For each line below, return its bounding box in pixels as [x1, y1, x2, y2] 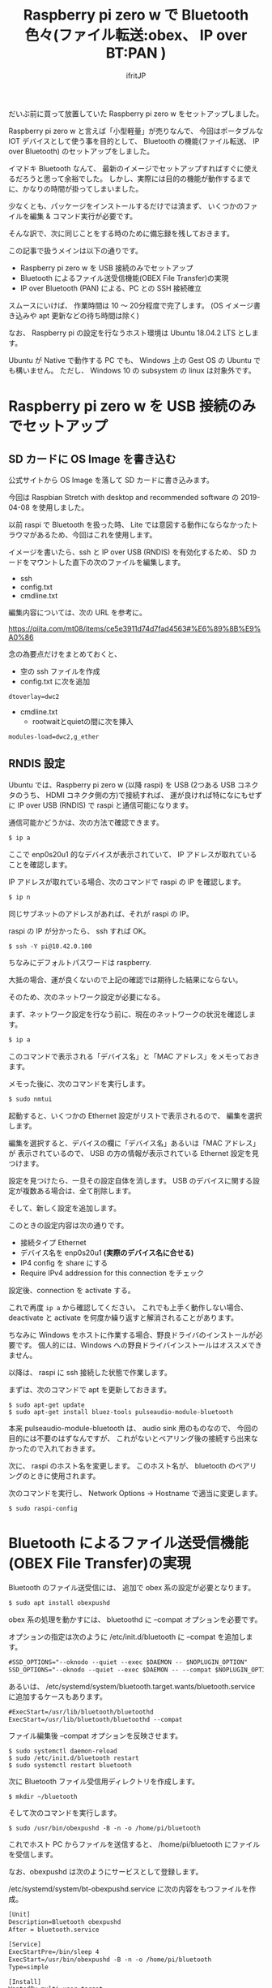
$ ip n [8, 893, 31, 901]
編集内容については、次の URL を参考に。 [8, 607, 147, 617]
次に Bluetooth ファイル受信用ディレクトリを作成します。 [8, 1777, 200, 1787]
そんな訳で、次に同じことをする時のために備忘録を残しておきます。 [8, 228, 235, 238]
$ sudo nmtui [8, 1095, 53, 1103]
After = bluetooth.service [8, 1925, 100, 1934]
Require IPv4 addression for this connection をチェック [19, 1268, 205, 1278]
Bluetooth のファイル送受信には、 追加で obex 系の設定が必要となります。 [8, 1583, 256, 1593]
